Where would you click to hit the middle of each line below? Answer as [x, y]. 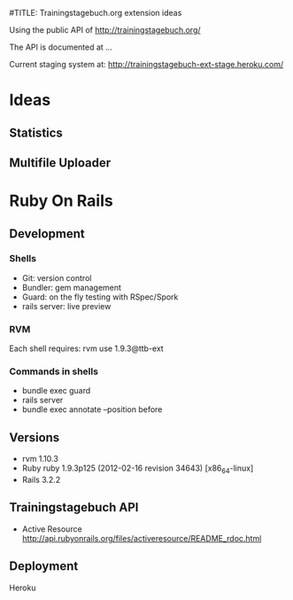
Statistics [36, 132]
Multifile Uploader [60, 163]
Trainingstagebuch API [74, 507]
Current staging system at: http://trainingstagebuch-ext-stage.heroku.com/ [146, 64]
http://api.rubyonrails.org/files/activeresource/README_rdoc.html [142, 538]
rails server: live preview [66, 306]
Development [47, 234]
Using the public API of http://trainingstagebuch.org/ [105, 30]
